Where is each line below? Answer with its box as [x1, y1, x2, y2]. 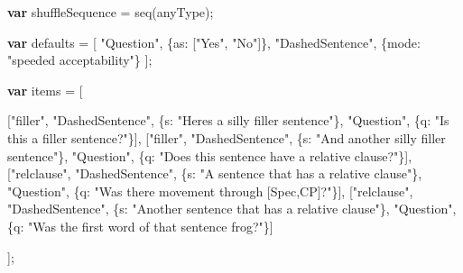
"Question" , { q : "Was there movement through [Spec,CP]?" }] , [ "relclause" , [7, 181, 413, 200]
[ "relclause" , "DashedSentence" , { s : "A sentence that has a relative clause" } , [7, 164, 422, 183]
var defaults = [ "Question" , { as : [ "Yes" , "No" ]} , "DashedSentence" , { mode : [7, 32, 421, 51]
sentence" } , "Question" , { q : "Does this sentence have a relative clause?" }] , [7, 146, 412, 165]
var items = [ [7, 80, 83, 99]
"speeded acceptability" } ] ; [7, 50, 153, 69]
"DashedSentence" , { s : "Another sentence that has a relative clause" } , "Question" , [7, 199, 457, 218]
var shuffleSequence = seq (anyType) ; [7, 3, 214, 21]
